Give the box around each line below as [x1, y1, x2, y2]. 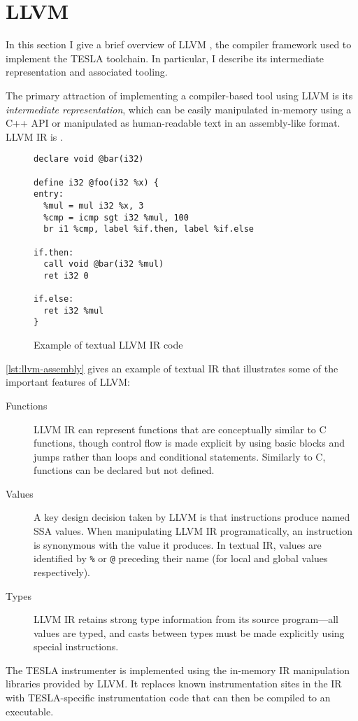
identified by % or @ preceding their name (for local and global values [34, 551, 328, 566]
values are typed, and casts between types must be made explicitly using [34, 625, 345, 640]
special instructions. [34, 639, 119, 654]
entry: [34, 189, 64, 199]
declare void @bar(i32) [34, 154, 144, 164]
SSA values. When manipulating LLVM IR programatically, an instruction [34, 524, 352, 538]
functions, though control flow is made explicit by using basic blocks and [34, 435, 345, 450]
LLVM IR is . [6, 129, 63, 143]
